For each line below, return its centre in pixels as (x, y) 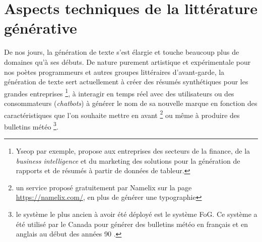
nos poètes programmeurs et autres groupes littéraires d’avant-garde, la (114, 72)
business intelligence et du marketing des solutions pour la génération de (128, 160)
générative (41, 28)
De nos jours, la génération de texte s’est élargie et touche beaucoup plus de (122, 52)
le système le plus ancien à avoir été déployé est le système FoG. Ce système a (137, 214)
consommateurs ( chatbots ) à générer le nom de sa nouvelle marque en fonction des (131, 103)
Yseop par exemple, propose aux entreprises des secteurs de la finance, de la (133, 151)
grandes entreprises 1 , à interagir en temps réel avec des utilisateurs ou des (119, 92)
